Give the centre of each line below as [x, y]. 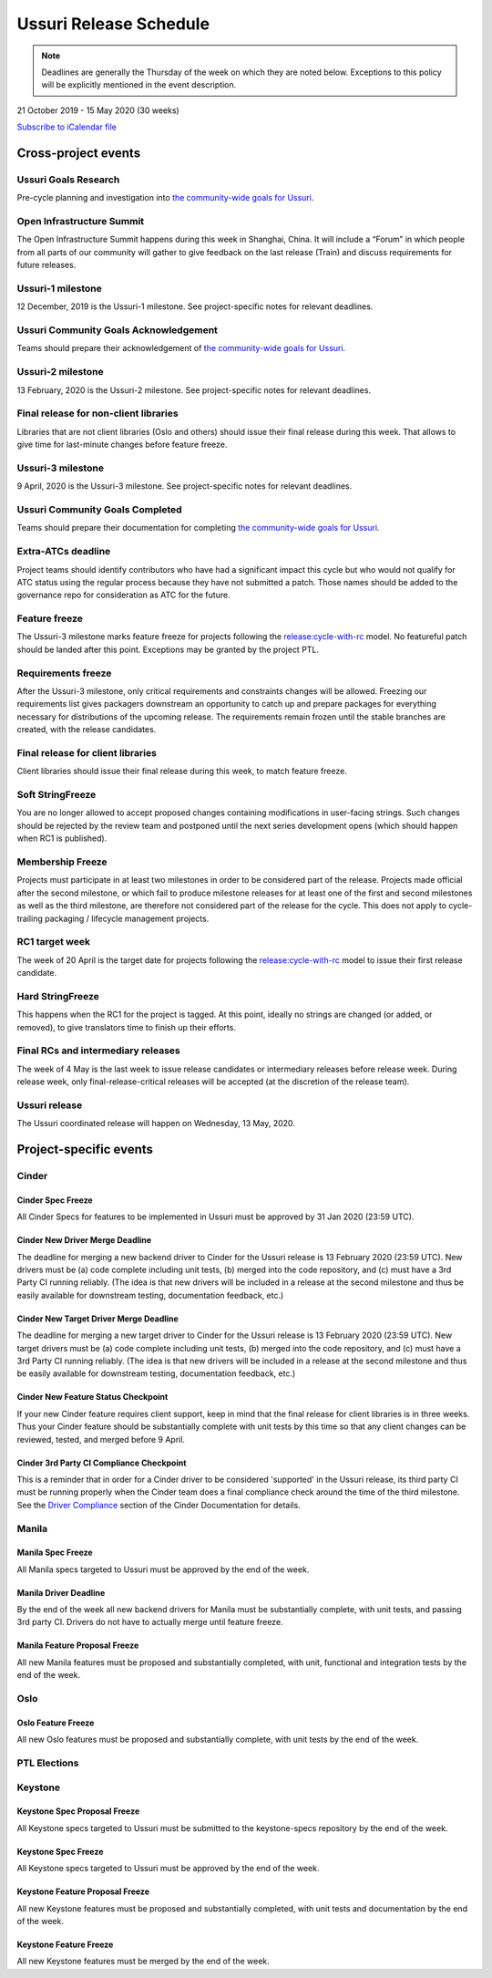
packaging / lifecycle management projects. [127, 918]
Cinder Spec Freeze [55, 1200]
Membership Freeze [62, 862]
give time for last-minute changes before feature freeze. [122, 445]
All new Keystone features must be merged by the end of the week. [143, 1962]
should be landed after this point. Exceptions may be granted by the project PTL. [168, 649]
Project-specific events [85, 1150]
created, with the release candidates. [87, 730]
